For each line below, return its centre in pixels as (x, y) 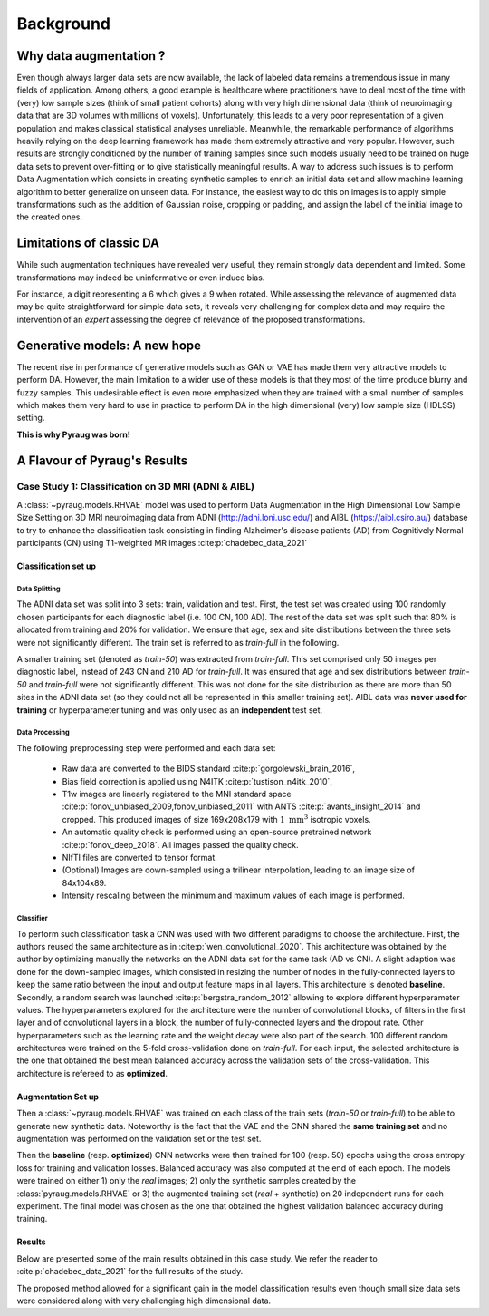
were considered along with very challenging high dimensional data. (144, 1301)
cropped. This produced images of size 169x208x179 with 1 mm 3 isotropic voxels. (216, 819)
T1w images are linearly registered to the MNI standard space (177, 794)
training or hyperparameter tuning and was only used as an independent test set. (170, 710)
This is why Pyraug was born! (73, 434)
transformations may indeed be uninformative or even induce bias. (141, 278)
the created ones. (50, 217)
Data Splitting (38, 589)
